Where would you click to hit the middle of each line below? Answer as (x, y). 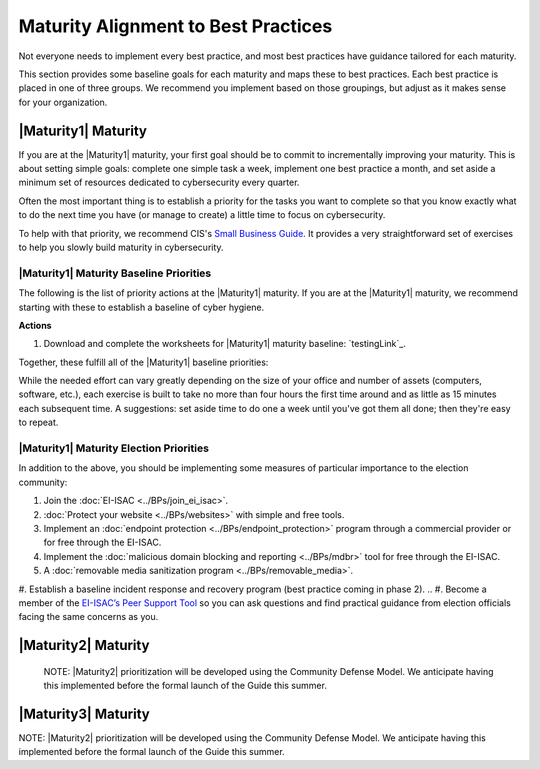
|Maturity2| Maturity (84, 645)
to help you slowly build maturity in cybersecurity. (121, 247)
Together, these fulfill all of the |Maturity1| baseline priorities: (143, 362)
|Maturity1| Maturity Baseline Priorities (115, 273)
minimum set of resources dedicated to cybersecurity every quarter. (159, 182)
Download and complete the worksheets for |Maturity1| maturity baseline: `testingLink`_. (225, 344)
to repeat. (38, 422)
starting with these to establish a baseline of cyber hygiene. (141, 307)
